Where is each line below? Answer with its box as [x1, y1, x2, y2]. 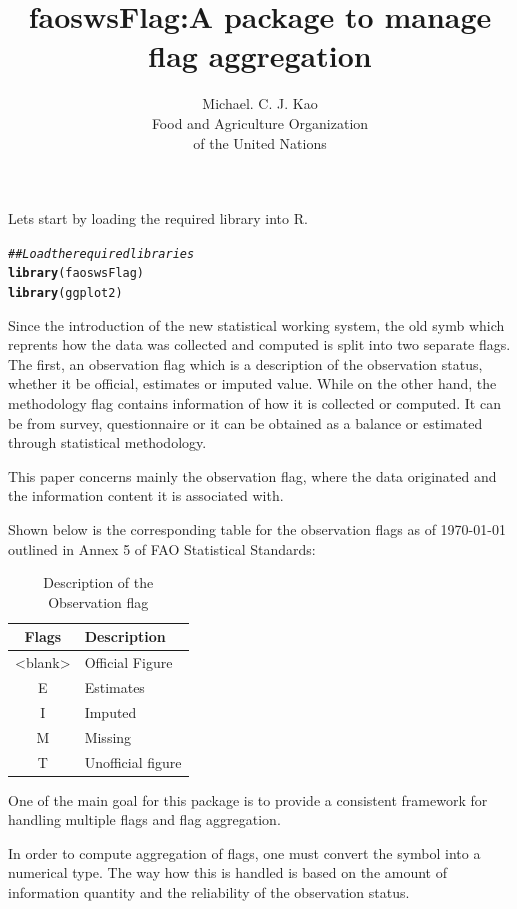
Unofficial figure [84, 751, 182, 772]
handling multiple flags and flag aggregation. [8, 809, 281, 830]
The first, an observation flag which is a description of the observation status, [8, 353, 483, 374]
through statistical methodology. [8, 432, 207, 453]
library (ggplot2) [8, 286, 123, 300]
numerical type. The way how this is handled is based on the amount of [8, 862, 447, 883]
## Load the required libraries [8, 246, 195, 261]
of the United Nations [193, 132, 327, 153]
